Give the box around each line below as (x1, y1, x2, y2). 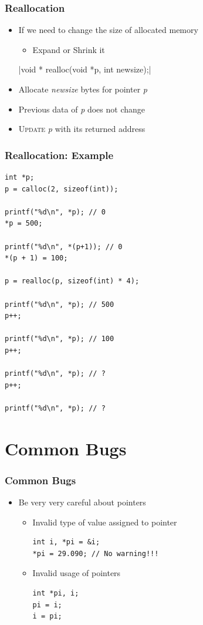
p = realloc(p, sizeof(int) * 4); (5, 277, 140, 286)
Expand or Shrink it (32, 43, 105, 55)
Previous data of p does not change (18, 102, 146, 115)
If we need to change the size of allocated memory (18, 24, 198, 36)
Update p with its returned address (18, 123, 146, 135)
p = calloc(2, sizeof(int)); (5, 184, 119, 193)
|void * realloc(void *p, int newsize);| (18, 63, 151, 75)
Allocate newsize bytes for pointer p (18, 83, 147, 95)
